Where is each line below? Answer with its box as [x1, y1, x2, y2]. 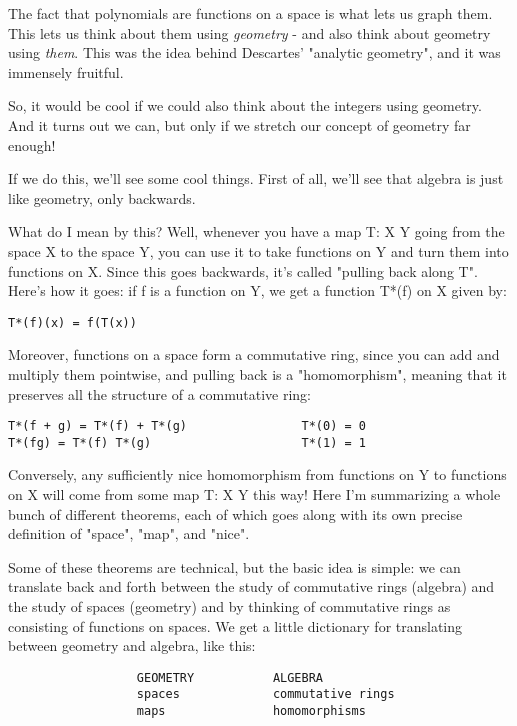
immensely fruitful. [8, 61, 124, 82]
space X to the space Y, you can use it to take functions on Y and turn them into [8, 240, 509, 261]
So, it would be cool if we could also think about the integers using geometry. [8, 95, 482, 116]
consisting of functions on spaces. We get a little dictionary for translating [8, 615, 463, 636]
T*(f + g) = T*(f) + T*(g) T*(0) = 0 [8, 419, 366, 434]
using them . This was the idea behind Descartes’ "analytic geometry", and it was [8, 42, 501, 63]
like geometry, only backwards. [8, 187, 196, 208]
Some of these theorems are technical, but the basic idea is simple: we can [8, 556, 461, 577]
